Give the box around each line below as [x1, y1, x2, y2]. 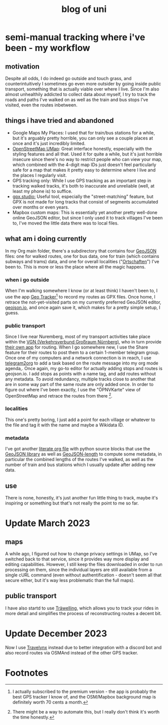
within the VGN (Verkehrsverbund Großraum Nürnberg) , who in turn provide [5, 338, 161, 344]
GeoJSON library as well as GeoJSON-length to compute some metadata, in [5, 451, 162, 457]
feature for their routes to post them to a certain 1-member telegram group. [5, 349, 160, 355]
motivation [5, 62, 40, 70]
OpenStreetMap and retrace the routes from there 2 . [5, 391, 112, 398]
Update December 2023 [5, 627, 107, 639]
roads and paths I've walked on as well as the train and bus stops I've [5, 96, 148, 102]
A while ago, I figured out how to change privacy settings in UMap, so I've [5, 550, 157, 556]
